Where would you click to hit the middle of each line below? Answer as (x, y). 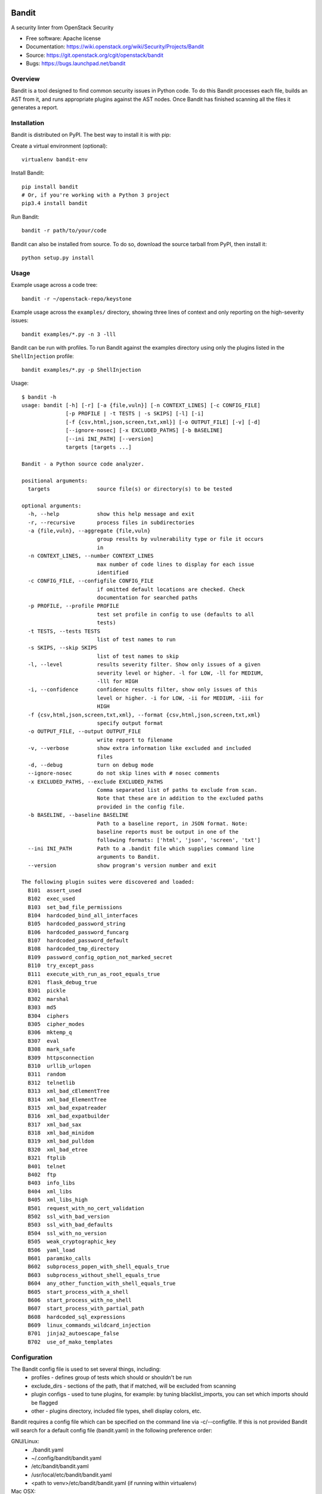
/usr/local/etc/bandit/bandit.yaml (72, 1475)
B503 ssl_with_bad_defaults (70, 1225)
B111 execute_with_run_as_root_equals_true (94, 974)
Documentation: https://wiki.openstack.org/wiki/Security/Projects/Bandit (115, 47)
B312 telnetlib (52, 1083)
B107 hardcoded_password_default (78, 941)
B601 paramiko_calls (59, 1258)
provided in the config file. (141, 806)
